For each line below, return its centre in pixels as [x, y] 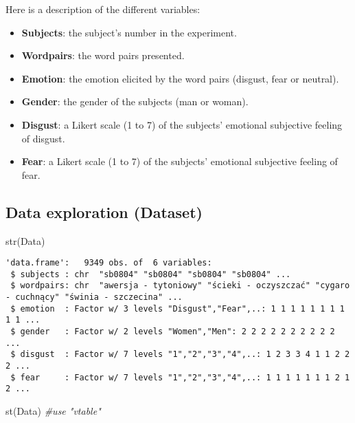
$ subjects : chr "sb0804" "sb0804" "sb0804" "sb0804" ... [151, 274]
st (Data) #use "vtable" [53, 411]
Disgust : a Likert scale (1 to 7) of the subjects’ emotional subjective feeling [182, 124]
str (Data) [25, 240]
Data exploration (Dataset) [104, 211]
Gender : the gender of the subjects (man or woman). [135, 101]
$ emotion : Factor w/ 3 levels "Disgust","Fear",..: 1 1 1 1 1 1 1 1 [177, 308]
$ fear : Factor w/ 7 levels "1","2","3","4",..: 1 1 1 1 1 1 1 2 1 [180, 377]
